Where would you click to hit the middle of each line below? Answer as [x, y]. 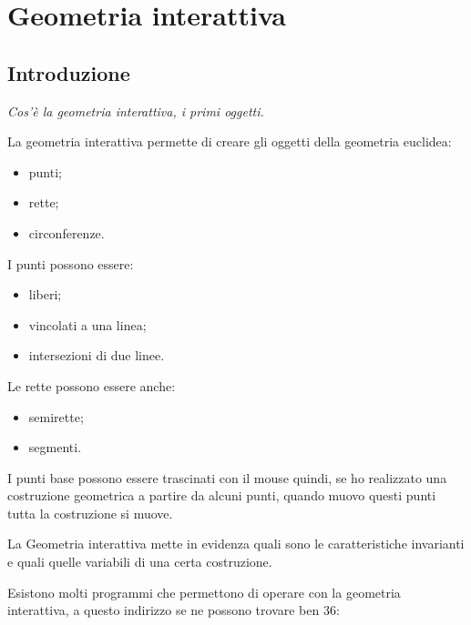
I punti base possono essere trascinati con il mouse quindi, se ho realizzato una [227, 477]
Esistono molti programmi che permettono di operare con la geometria [204, 592]
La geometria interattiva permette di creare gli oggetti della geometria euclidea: [230, 141]
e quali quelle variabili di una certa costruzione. [140, 562]
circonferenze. [67, 232]
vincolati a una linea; [87, 324]
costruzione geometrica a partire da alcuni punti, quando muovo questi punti [222, 495]
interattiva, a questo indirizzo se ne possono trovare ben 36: [174, 610]
